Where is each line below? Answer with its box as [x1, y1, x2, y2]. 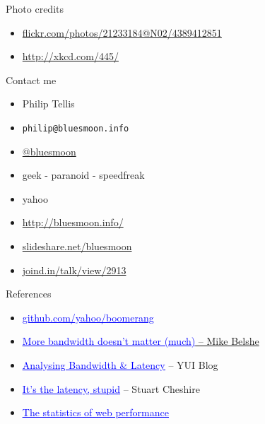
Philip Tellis [22, 96, 75, 111]
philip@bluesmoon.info [22, 123, 129, 134]
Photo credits [6, 1, 64, 16]
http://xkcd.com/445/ [22, 49, 119, 64]
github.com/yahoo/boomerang [22, 310, 154, 324]
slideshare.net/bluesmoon [22, 239, 132, 253]
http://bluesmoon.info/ [22, 215, 124, 230]
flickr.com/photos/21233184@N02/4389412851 [22, 25, 222, 40]
